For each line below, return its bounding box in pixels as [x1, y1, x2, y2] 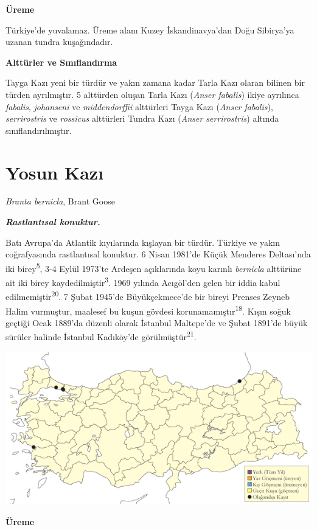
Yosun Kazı [5, 159, 104, 184]
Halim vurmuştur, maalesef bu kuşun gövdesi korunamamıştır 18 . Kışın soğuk [5, 302, 291, 317]
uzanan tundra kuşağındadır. [5, 35, 113, 48]
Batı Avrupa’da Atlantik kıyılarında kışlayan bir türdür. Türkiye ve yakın [5, 235, 280, 248]
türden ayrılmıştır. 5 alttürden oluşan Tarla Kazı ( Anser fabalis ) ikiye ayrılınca [5, 88, 299, 100]
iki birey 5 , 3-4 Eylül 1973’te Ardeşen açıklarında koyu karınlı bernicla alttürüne [5, 260, 302, 274]
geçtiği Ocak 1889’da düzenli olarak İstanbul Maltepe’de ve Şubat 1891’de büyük [5, 316, 308, 329]
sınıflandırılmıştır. [5, 124, 72, 136]
